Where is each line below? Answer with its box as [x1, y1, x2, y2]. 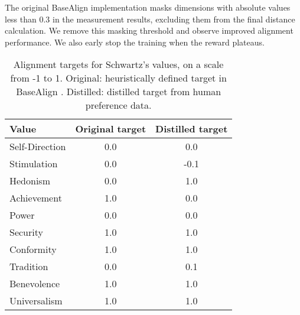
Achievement [9, 191, 62, 205]
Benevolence [9, 277, 60, 291]
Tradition [9, 259, 48, 274]
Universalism [9, 294, 63, 308]
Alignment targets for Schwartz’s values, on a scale [13, 57, 224, 72]
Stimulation [9, 157, 58, 171]
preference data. [85, 98, 152, 112]
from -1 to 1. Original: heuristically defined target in [10, 71, 227, 85]
